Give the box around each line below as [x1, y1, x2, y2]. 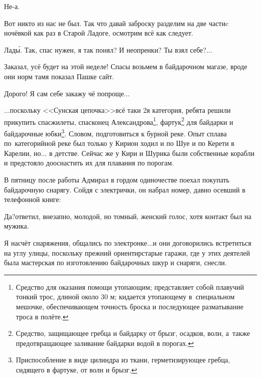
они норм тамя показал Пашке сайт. [4, 71, 114, 81]
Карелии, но [4, 147, 41, 158]
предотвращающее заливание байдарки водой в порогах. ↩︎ [16, 337, 194, 348]
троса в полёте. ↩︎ [16, 311, 69, 321]
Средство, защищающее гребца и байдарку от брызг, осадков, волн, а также [16, 328, 250, 338]
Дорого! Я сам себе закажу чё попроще [4, 88, 124, 98]
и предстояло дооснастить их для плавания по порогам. [4, 157, 174, 168]
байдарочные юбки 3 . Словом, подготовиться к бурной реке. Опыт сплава [4, 127, 227, 138]
